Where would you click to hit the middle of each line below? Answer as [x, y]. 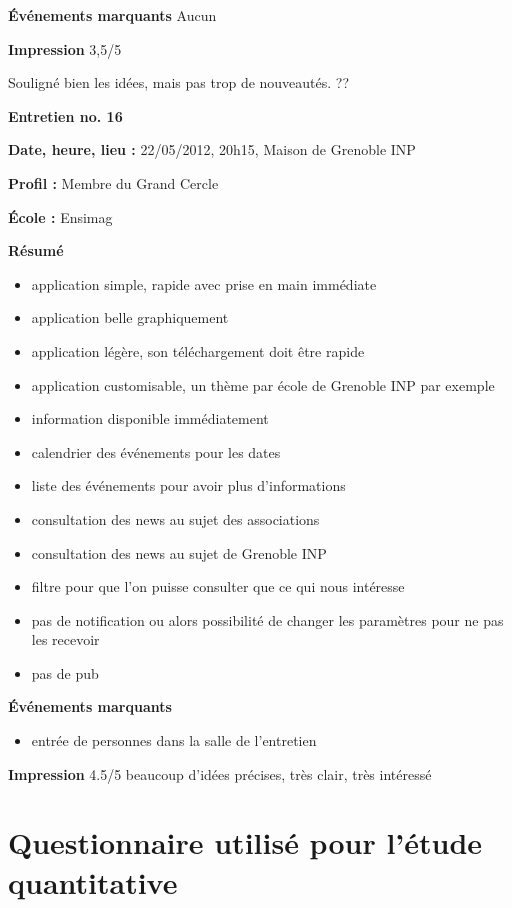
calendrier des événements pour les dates [156, 451]
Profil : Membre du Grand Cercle [113, 182]
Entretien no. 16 [65, 115]
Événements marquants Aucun [112, 15]
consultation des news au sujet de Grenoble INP [179, 552]
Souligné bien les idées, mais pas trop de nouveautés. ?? [179, 82]
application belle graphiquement [130, 317]
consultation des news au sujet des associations [175, 518]
